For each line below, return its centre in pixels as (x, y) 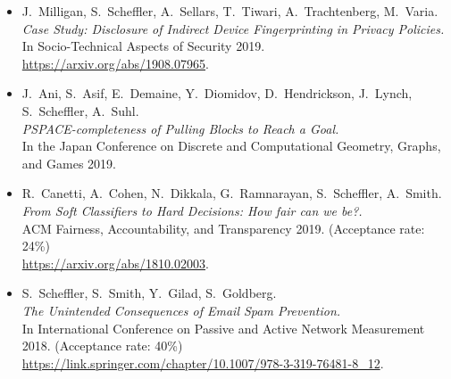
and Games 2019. (69, 163)
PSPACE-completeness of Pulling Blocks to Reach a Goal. (180, 128)
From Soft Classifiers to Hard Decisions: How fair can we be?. (192, 210)
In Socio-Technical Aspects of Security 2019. (143, 46)
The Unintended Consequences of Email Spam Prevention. (181, 310)
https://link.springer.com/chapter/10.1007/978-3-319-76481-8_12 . (203, 363)
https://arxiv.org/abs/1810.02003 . (115, 263)
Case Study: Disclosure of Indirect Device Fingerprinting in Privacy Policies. (233, 28)
